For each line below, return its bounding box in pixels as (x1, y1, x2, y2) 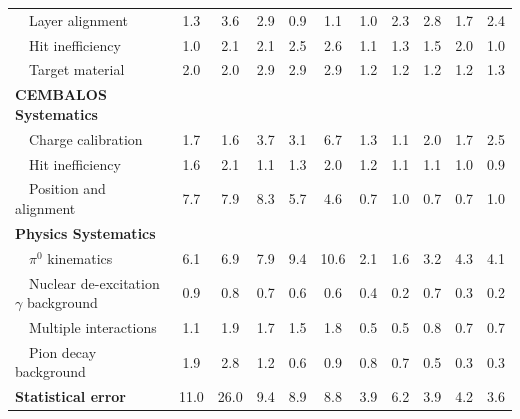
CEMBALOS (15, 84, 107, 105)
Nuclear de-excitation (28, 272, 160, 293)
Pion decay (28, 341, 97, 362)
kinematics (47, 247, 113, 268)
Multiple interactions (28, 316, 157, 337)
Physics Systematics (15, 222, 156, 243)
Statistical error (15, 386, 126, 407)
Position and (28, 178, 106, 199)
